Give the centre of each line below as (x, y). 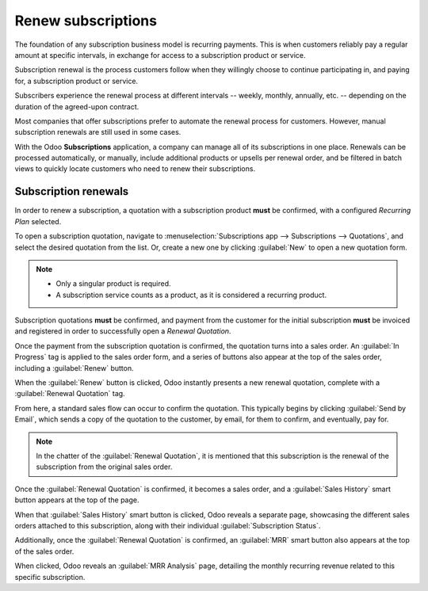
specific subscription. (50, 577)
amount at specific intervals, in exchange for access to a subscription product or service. (160, 55)
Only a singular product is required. (113, 284)
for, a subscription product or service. (76, 81)
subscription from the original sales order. (104, 467)
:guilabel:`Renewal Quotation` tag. (70, 394)
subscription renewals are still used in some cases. (98, 132)
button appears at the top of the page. (77, 500)
